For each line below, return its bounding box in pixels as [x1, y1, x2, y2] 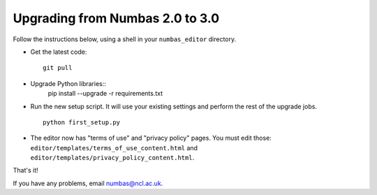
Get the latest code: [30, 48, 87, 56]
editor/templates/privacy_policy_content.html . [30, 154, 195, 162]
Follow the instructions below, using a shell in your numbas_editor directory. [13, 35, 237, 43]
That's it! [13, 166, 38, 175]
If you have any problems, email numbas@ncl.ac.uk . [13, 179, 163, 187]
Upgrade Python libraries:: [30, 79, 106, 87]
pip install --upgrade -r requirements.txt [47, 89, 163, 98]
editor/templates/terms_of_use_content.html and [30, 143, 198, 152]
